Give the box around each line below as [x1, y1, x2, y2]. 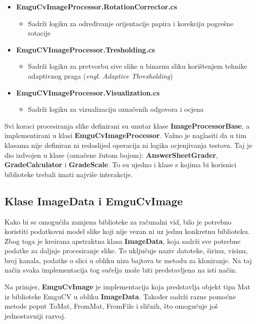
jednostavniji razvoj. [4, 310, 66, 321]
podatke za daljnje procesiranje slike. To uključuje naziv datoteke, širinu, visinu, [4, 245, 248, 256]
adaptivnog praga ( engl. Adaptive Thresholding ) [28, 70, 173, 81]
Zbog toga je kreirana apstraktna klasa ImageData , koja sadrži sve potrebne [4, 235, 241, 246]
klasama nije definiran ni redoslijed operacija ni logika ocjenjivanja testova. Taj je [4, 139, 253, 150]
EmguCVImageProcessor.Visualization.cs [16, 87, 160, 97]
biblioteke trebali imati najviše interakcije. [4, 169, 133, 179]
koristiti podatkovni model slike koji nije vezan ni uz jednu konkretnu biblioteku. [4, 226, 250, 236]
